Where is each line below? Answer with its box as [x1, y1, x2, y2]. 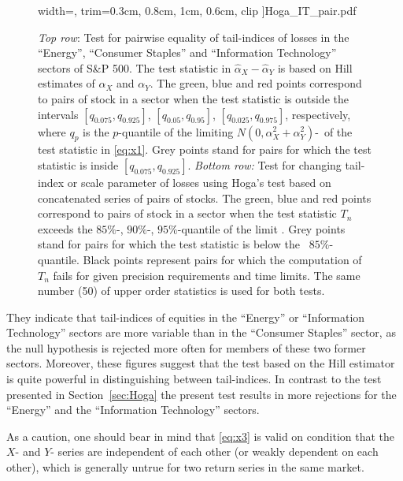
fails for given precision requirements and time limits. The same [53, 267, 360, 283]
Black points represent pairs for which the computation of [83, 251, 362, 267]
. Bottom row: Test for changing [187, 156, 342, 173]
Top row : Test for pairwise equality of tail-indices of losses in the [38, 28, 349, 45]
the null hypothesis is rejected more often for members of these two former [6, 339, 366, 356]
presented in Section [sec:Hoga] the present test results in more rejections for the [6, 386, 397, 402]
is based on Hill [277, 59, 353, 76]
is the [83, 123, 109, 140]
